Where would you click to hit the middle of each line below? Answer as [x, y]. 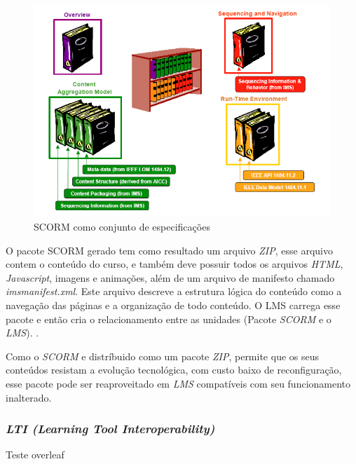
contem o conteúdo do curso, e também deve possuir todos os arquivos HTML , [174, 264]
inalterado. [29, 397]
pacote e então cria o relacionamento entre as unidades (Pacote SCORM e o [169, 319]
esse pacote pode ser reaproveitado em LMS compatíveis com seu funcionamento [178, 384]
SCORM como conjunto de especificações [122, 227]
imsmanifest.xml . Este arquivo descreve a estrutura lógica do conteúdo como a [174, 291]
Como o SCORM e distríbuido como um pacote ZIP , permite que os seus [163, 356]
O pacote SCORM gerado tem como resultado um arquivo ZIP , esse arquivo [170, 250]
